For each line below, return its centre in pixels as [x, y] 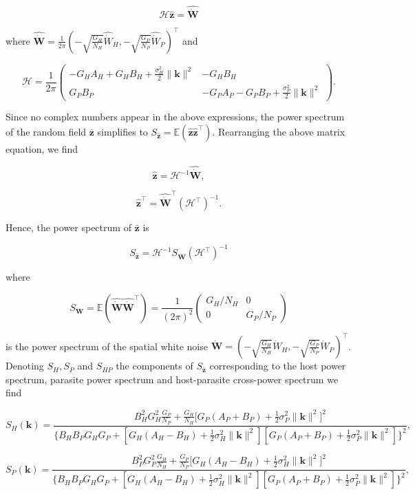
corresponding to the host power [278, 366]
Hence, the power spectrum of [68, 227]
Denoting [25, 366]
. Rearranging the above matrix [279, 132]
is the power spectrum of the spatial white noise [107, 346]
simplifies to [123, 132]
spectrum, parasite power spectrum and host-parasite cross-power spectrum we [172, 379]
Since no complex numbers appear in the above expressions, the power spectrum [175, 117]
